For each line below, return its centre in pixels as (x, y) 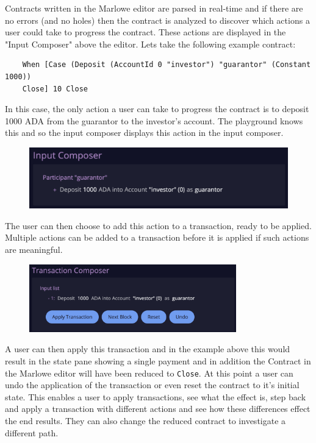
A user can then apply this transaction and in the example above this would (148, 349)
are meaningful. (34, 249)
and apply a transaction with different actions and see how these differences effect (158, 409)
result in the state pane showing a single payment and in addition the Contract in (158, 360)
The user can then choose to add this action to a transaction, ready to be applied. (158, 225)
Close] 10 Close (55, 89)
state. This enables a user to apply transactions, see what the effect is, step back (156, 396)
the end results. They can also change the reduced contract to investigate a (145, 421)
